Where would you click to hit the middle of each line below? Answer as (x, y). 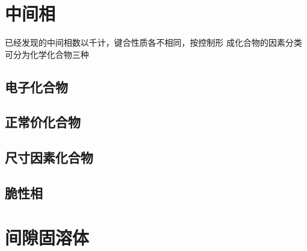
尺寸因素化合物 (49, 157)
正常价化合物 (43, 122)
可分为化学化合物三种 (47, 54)
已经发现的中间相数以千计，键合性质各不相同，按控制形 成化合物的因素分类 (153, 42)
